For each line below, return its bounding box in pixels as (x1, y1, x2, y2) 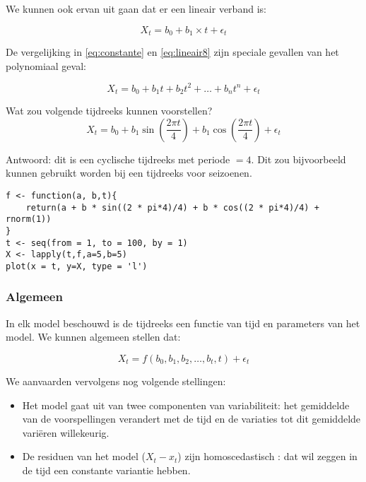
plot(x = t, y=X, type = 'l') (6, 261, 148, 271)
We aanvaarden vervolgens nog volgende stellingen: (6, 373, 226, 388)
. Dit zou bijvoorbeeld (251, 151, 346, 166)
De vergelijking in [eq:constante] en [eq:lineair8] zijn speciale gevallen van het (6, 45, 339, 59)
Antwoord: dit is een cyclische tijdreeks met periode (6, 151, 230, 166)
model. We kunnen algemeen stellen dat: (6, 329, 181, 344)
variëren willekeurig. (22, 425, 110, 440)
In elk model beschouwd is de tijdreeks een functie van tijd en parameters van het (6, 315, 360, 330)
